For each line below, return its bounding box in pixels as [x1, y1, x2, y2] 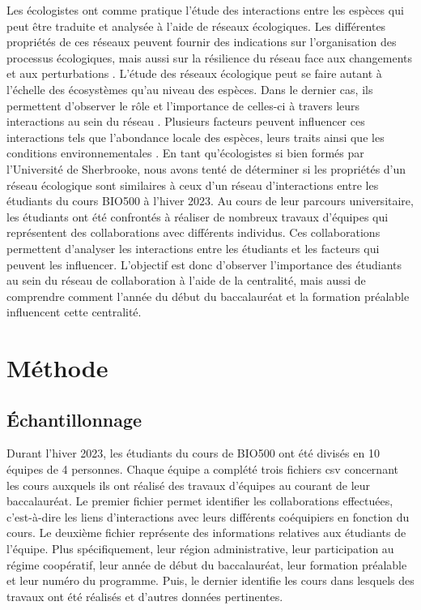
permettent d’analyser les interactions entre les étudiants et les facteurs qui [6, 239, 380, 256]
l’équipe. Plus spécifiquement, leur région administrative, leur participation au [6, 540, 394, 557]
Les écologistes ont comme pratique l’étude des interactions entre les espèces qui [6, 2, 404, 18]
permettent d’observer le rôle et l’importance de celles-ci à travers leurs [6, 97, 360, 114]
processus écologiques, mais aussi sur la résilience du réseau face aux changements [6, 49, 413, 66]
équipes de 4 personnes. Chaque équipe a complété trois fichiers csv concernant [6, 461, 398, 478]
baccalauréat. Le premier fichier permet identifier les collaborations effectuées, [6, 492, 393, 509]
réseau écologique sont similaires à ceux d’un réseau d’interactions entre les [6, 176, 379, 193]
